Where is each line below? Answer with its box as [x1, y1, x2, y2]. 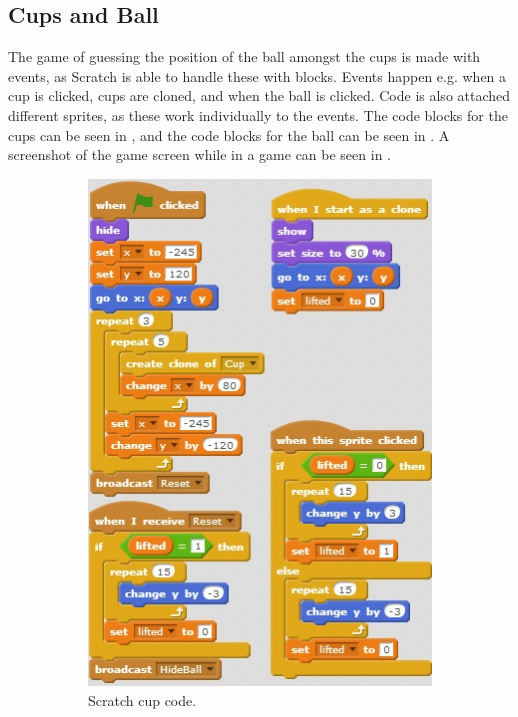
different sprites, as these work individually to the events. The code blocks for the [8, 104, 508, 125]
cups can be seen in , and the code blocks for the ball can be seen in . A [8, 124, 450, 145]
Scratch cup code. [88, 689, 197, 710]
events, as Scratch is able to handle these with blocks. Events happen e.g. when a [8, 65, 507, 86]
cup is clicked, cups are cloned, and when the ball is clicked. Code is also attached [8, 85, 511, 106]
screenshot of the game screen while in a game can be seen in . [8, 144, 391, 165]
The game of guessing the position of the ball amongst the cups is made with [8, 46, 481, 67]
